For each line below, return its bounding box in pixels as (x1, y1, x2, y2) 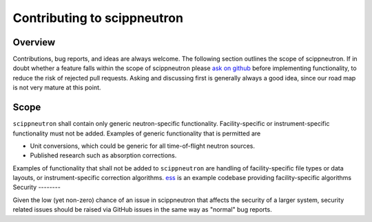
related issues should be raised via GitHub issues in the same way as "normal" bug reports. (12, 206, 272, 214)
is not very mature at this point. (12, 83, 101, 92)
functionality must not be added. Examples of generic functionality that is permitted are (12, 129, 261, 137)
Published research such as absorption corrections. (30, 151, 177, 159)
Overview (12, 36, 56, 48)
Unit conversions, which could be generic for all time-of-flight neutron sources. (30, 142, 255, 150)
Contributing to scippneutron (12, 10, 184, 25)
